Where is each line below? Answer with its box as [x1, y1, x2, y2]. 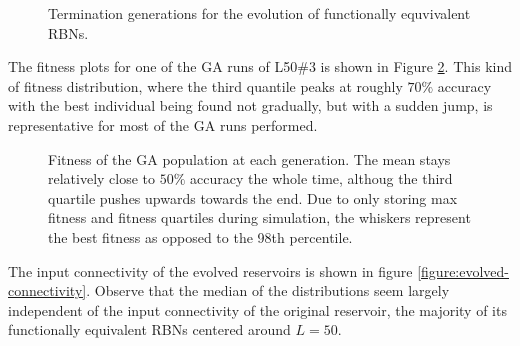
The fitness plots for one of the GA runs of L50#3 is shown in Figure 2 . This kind [8, 56, 512, 77]
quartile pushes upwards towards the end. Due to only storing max [48, 187, 458, 208]
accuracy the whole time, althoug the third [190, 168, 453, 189]
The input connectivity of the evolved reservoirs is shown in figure [8, 260, 413, 281]
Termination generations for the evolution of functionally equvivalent [48, 3, 471, 23]
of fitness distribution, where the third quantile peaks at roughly [8, 75, 403, 96]
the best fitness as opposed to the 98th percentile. [48, 226, 353, 247]
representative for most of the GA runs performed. [8, 114, 318, 135]
